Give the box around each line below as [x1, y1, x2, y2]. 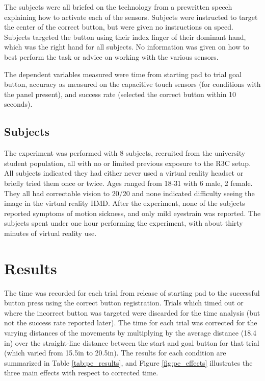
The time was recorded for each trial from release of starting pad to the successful [4, 287, 260, 298]
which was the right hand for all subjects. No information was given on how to [4, 41, 250, 52]
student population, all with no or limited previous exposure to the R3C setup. [4, 157, 251, 168]
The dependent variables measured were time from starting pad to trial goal [4, 68, 242, 79]
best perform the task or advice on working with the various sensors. [4, 51, 219, 62]
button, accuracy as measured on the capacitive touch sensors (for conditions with [4, 79, 261, 89]
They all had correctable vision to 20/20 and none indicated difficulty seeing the [4, 187, 255, 198]
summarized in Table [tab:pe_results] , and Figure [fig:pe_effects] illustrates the [4, 357, 253, 368]
